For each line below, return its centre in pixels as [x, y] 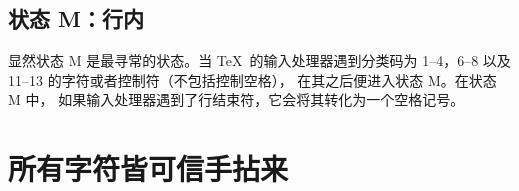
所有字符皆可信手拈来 [148, 168]
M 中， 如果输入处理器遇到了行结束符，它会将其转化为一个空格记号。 [236, 99]
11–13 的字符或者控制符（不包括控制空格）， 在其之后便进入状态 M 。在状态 [252, 79]
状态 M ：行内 [76, 18]
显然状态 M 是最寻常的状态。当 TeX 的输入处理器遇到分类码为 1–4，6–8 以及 [259, 60]
